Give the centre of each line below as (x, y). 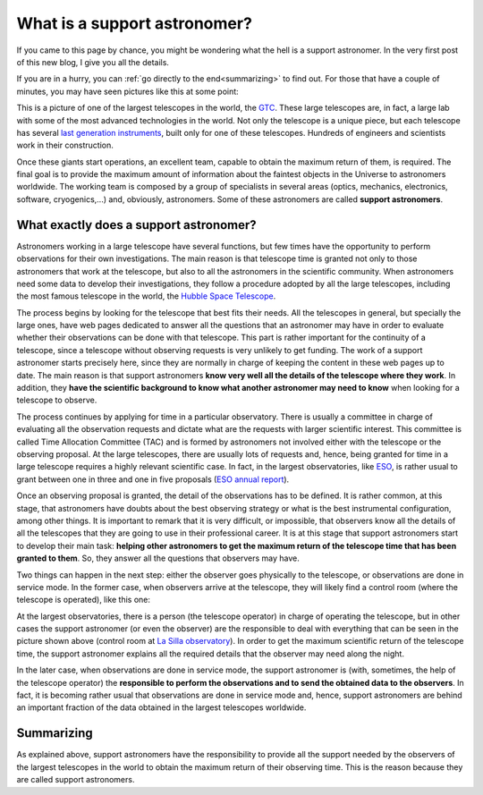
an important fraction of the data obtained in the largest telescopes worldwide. (161, 707)
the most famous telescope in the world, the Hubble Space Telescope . (146, 296)
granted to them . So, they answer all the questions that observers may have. (158, 558)
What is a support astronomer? (134, 23)
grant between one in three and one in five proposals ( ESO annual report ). (153, 479)
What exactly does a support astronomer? (136, 225)
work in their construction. (65, 145)
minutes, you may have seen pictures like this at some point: (127, 91)
